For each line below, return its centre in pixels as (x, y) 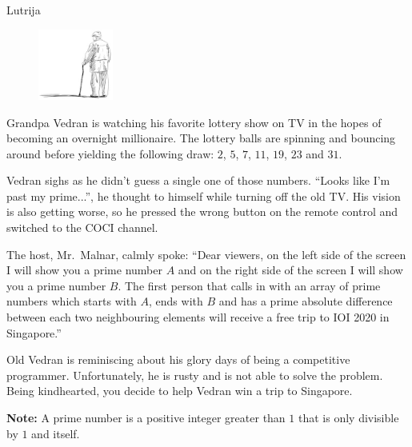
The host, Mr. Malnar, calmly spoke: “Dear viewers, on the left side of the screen (206, 254)
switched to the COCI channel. (82, 227)
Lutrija (24, 10)
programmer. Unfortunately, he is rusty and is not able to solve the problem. (195, 375)
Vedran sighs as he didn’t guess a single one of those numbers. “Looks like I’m (198, 180)
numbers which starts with (72, 301)
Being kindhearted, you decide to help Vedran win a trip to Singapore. (180, 391)
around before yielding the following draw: (110, 153)
